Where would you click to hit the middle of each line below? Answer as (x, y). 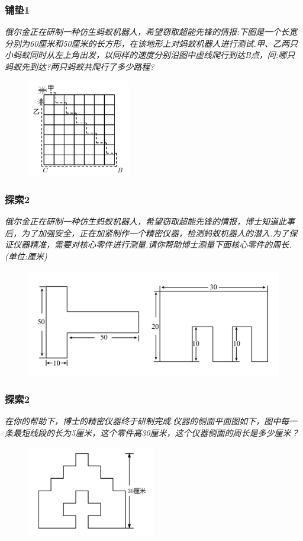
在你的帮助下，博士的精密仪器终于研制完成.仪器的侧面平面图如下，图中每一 (151, 421)
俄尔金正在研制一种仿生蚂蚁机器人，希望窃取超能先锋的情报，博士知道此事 (150, 221)
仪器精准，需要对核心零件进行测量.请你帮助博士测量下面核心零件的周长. (152, 244)
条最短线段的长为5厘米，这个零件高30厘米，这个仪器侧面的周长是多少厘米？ (152, 432)
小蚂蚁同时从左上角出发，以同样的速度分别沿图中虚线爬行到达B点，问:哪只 (150, 55)
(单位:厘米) (26, 256)
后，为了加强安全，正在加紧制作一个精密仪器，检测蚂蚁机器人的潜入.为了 (147, 233)
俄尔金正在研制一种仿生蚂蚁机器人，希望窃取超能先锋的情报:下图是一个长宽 (151, 32)
